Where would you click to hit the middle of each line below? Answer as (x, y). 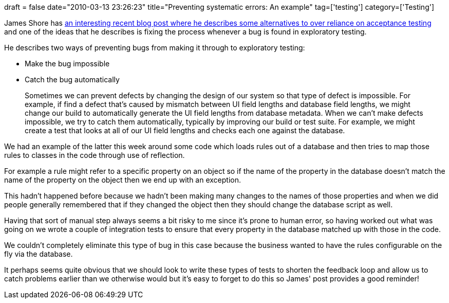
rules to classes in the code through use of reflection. (95, 155)
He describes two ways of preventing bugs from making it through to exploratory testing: (155, 48)
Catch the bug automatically (72, 79)
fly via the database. (39, 254)
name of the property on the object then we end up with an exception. (123, 180)
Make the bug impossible (67, 64)
